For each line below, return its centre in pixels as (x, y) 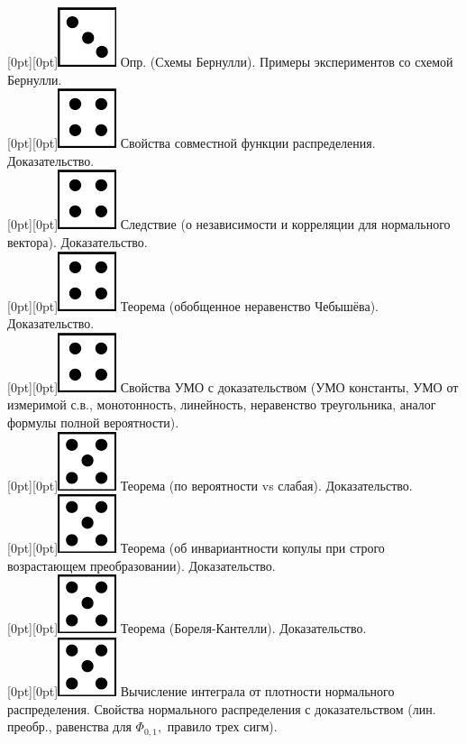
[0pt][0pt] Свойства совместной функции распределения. (192, 143)
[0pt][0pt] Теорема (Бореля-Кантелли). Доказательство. (187, 628)
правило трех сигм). (222, 726)
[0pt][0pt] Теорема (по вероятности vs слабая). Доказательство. (210, 485)
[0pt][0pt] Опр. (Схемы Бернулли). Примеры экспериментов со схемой (230, 61)
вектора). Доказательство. (78, 241)
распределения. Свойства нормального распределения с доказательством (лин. (222, 708)
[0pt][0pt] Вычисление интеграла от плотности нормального (201, 690)
